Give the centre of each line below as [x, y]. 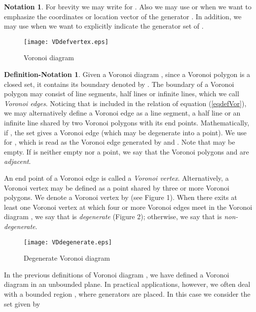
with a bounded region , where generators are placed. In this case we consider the [127, 293]
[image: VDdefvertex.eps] [66, 42]
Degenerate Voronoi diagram [67, 258]
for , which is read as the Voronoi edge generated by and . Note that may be [120, 142]
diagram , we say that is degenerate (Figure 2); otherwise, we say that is [113, 216]
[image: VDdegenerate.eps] [68, 242]
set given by [22, 303]
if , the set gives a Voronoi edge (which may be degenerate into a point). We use [125, 132]
